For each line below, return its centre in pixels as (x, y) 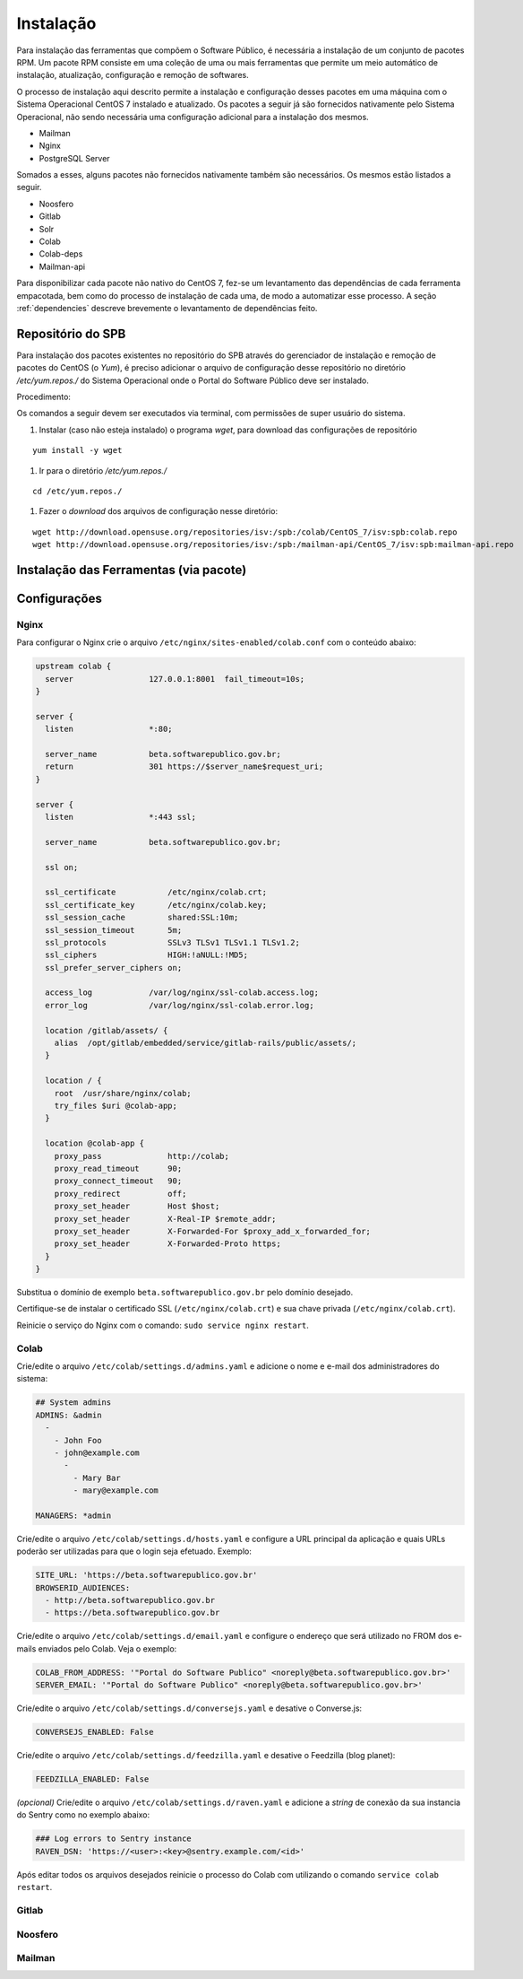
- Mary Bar (97, 1478)
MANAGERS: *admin (73, 1515)
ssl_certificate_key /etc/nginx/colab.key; (156, 905)
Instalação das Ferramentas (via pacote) (132, 570)
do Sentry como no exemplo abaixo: (83, 1815)
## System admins (73, 1403)
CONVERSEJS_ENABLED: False (94, 1732)
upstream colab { (73, 667)
